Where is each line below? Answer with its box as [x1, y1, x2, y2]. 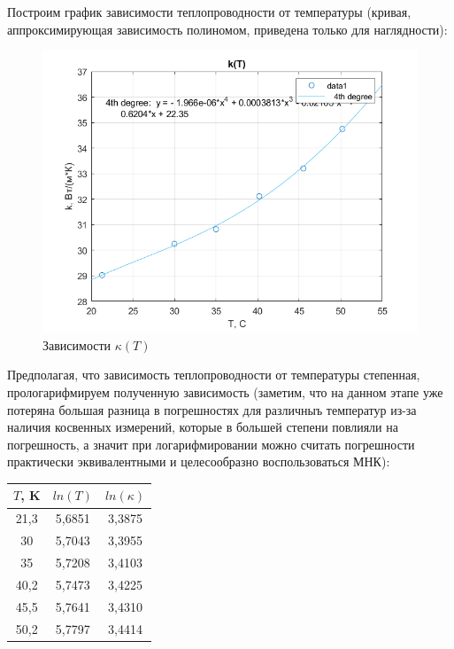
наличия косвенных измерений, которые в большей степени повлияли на [7, 418, 398, 436]
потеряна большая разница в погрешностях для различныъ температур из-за [7, 400, 417, 418]
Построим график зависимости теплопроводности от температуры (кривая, [7, 3, 412, 20]
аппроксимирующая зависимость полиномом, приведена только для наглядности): [7, 20, 448, 38]
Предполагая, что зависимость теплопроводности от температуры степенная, [7, 365, 420, 384]
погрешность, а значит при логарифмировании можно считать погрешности [7, 434, 415, 453]
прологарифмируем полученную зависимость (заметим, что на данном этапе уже [7, 382, 443, 401]
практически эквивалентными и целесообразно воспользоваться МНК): [7, 452, 390, 471]
